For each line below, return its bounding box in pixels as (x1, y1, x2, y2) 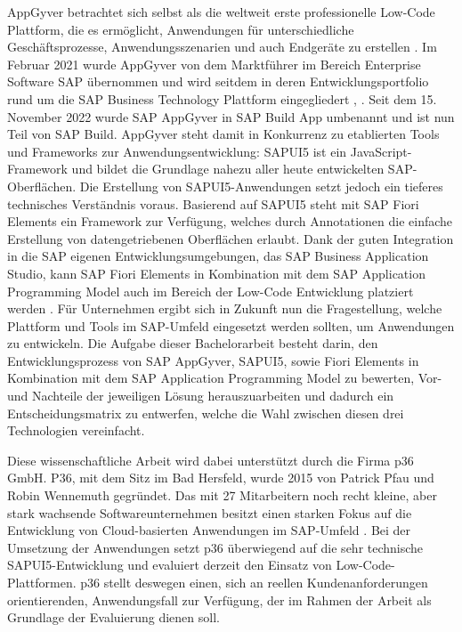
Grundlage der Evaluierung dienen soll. (7, 608, 220, 627)
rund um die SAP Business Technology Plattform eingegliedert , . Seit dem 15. (7, 89, 437, 108)
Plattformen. (7, 573, 77, 591)
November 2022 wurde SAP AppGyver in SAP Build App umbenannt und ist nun (7, 107, 455, 126)
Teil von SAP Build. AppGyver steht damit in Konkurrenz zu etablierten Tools (7, 125, 440, 143)
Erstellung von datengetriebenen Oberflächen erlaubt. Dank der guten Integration (7, 229, 454, 247)
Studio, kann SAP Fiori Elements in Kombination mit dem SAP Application (7, 263, 426, 282)
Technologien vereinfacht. (7, 421, 145, 440)
